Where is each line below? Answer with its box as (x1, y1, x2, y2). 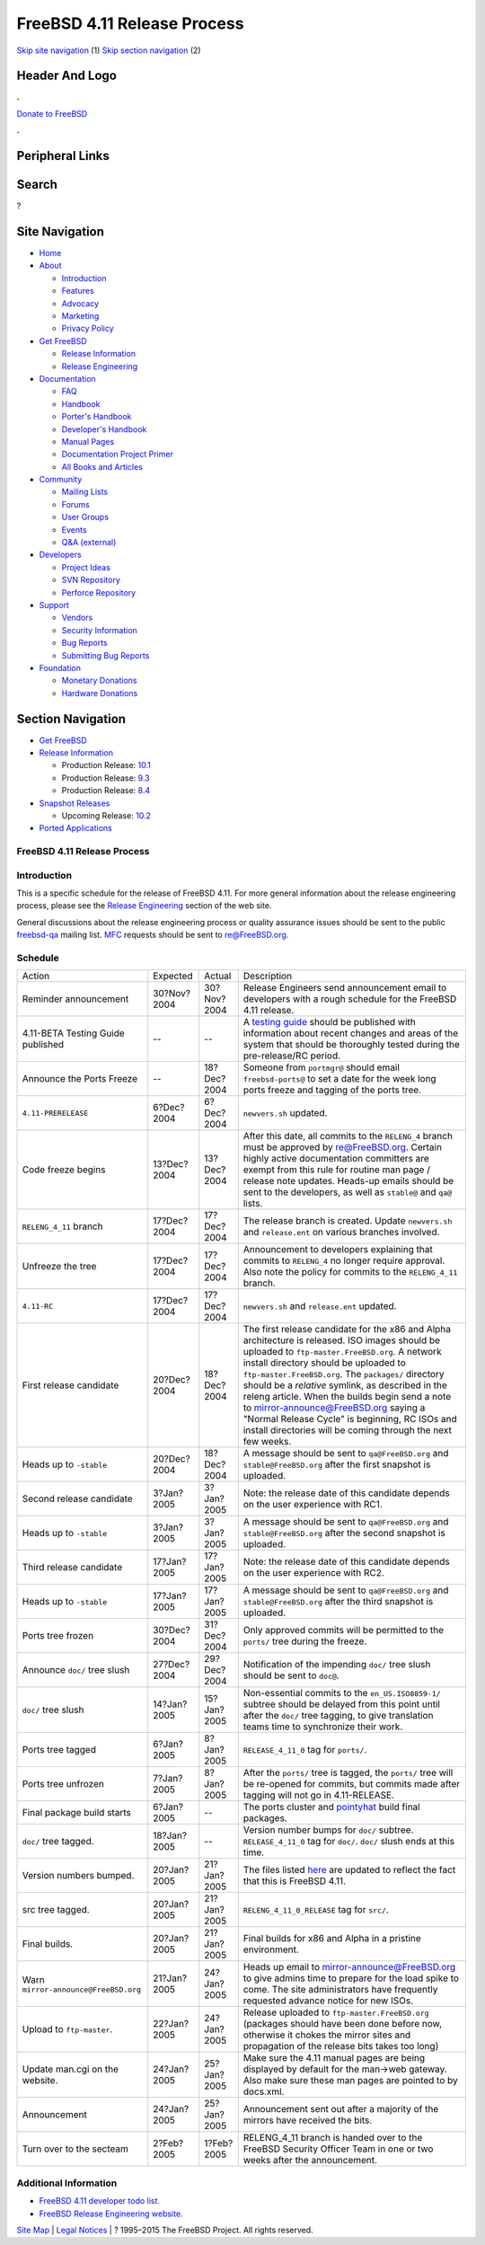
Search (16, 177, 58, 192)
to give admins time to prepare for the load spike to (242, 1972, 460, 1984)
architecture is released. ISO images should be (242, 1334, 440, 1347)
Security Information (61, 624, 138, 635)
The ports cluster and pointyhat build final (242, 1801, 421, 1814)
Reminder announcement (22, 993, 129, 1005)
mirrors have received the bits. (242, 2114, 373, 2126)
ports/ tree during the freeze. (242, 1635, 367, 1648)
